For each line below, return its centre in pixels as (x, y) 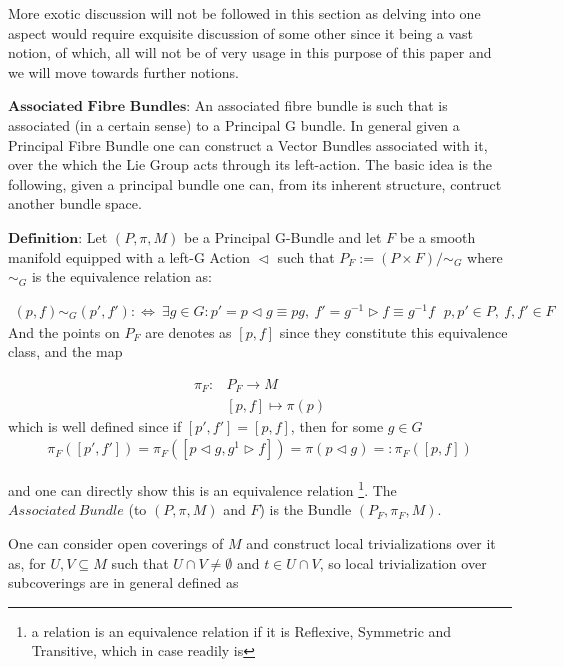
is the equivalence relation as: (121, 276)
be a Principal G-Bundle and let (283, 236)
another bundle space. (75, 203)
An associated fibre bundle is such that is (321, 105)
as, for (27, 562)
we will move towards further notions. (123, 71)
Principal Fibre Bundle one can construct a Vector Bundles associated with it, (248, 144)
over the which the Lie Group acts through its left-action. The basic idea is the (250, 164)
